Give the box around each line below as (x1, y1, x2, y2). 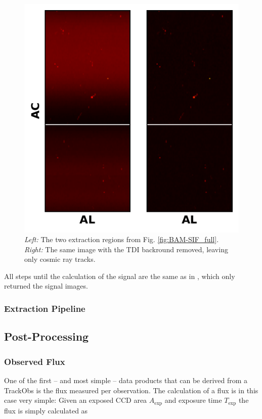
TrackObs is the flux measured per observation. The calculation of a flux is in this (4, 385, 258, 395)
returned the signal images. (4, 281, 88, 291)
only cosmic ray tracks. (24, 254, 96, 264)
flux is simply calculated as (4, 405, 88, 415)
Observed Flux (4, 355, 65, 367)
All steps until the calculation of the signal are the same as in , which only (4, 270, 235, 281)
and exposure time (164, 395, 222, 405)
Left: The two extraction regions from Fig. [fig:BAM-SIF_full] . (24, 234, 219, 245)
